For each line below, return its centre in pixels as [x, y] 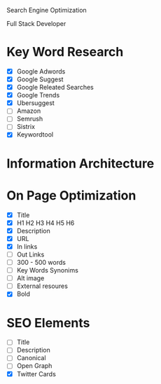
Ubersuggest [36, 103]
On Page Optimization [71, 195]
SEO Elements [48, 323]
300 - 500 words [41, 262]
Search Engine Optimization [47, 10]
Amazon [29, 111]
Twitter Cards [36, 373]
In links [27, 246]
